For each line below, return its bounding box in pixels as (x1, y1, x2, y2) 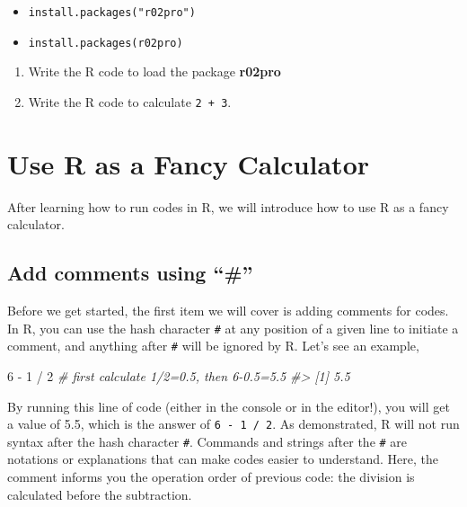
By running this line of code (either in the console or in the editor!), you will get (7, 396, 450, 415)
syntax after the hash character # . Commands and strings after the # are (7, 431, 408, 450)
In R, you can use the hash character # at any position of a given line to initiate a (7, 318, 459, 337)
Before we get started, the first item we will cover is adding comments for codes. (7, 301, 449, 320)
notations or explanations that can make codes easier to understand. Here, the (7, 449, 439, 468)
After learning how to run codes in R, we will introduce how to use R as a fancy (7, 197, 449, 216)
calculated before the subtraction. (7, 485, 192, 503)
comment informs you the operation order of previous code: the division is (7, 467, 415, 486)
